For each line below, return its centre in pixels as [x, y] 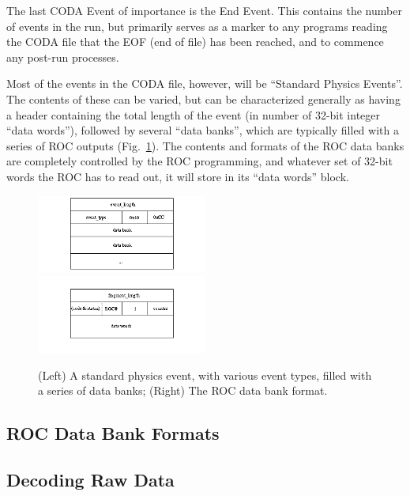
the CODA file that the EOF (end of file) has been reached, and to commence [195, 42]
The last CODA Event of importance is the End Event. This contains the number [204, 10]
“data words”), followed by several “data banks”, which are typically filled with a [203, 130]
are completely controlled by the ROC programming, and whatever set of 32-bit [199, 161]
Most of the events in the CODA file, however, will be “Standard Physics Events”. [205, 83]
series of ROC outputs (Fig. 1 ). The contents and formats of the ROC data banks [205, 145]
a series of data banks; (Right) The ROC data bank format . [183, 390]
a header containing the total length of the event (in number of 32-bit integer [194, 114]
